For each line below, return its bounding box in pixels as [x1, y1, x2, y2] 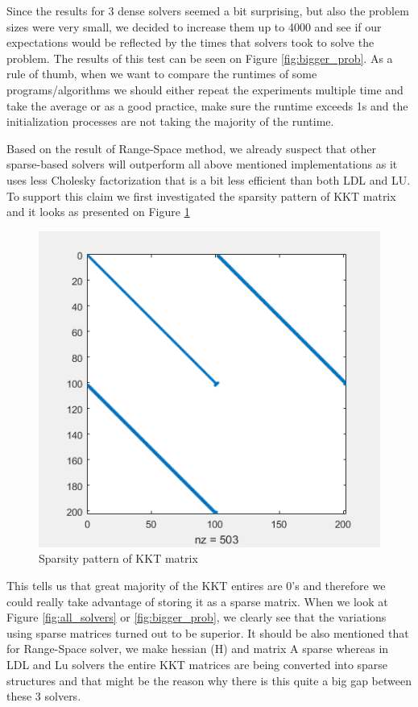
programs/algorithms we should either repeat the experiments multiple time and [6, 81, 404, 98]
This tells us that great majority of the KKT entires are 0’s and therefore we [6, 577, 386, 594]
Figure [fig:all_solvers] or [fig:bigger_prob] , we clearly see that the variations [6, 609, 387, 626]
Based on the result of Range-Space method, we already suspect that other [6, 139, 376, 156]
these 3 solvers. [6, 688, 81, 705]
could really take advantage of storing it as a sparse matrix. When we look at [6, 593, 388, 609]
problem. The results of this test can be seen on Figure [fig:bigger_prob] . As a [6, 49, 393, 66]
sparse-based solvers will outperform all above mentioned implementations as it [6, 156, 398, 173]
